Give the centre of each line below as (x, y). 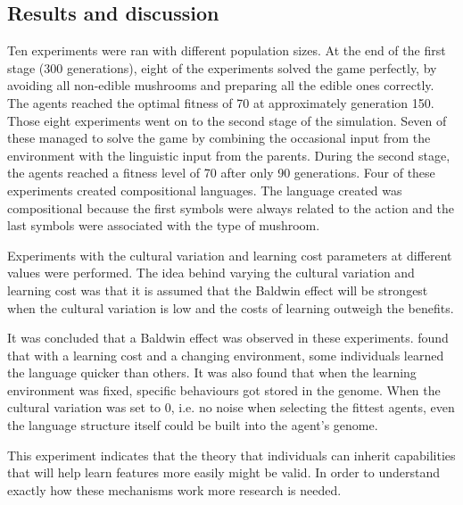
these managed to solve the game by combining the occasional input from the (219, 138)
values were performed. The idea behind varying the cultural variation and (211, 273)
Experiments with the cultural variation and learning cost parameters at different (230, 255)
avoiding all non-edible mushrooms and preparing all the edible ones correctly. (221, 85)
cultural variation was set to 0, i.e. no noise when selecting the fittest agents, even (231, 407)
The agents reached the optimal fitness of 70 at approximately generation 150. (221, 102)
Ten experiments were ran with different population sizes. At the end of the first (227, 50)
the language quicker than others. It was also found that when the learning (212, 373)
